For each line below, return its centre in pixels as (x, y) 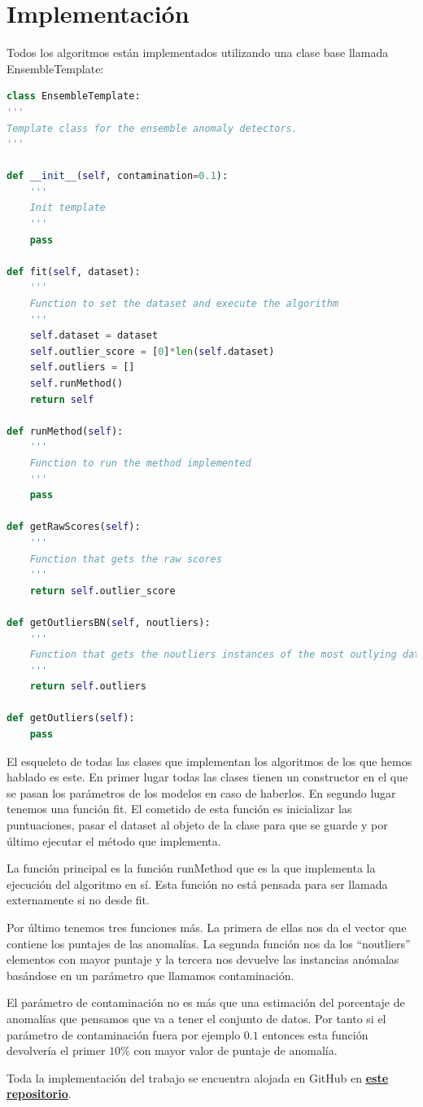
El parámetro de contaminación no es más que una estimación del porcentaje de (206, 1002)
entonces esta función (315, 1034)
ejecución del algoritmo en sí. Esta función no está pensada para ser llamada (197, 884)
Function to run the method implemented (140, 463)
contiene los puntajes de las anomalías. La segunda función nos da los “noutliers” (209, 943)
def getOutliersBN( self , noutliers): (109, 622)
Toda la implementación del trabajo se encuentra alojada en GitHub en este (198, 1077)
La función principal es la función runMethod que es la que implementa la (191, 868)
